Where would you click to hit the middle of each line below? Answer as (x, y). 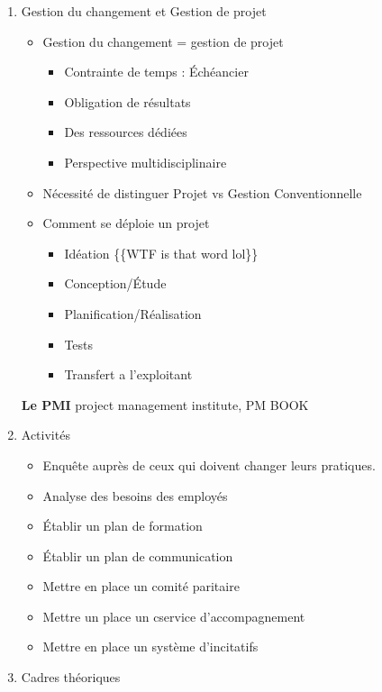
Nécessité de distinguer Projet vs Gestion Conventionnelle (202, 192)
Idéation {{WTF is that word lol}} (161, 253)
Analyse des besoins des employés (135, 495)
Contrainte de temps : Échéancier (156, 72)
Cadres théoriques (71, 677)
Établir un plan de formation (123, 526)
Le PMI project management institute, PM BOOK (165, 404)
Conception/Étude (115, 283)
